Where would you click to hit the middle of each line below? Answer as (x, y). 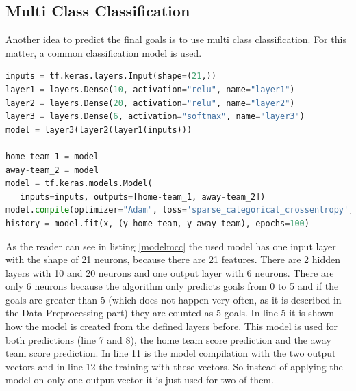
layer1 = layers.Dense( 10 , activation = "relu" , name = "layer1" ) (150, 89)
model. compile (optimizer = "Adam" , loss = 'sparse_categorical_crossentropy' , (180, 210)
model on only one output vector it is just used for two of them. (140, 380)
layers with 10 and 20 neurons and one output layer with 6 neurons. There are (170, 272)
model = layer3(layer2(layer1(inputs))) (99, 130)
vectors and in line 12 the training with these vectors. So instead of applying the (174, 366)
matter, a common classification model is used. (104, 52)
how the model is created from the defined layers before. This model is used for (172, 326)
